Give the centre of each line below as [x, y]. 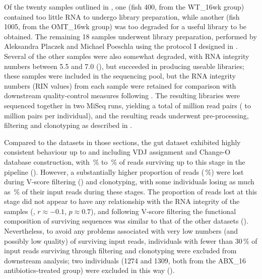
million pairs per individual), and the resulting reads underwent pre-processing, [126, 115]
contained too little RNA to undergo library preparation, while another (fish [122, 16]
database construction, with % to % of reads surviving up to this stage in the [125, 161]
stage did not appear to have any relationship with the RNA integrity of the [122, 201]
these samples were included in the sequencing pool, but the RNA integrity [120, 76]
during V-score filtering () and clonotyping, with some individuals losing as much [129, 182]
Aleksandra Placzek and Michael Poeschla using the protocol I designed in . [121, 46]
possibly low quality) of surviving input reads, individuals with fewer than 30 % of [131, 240]
